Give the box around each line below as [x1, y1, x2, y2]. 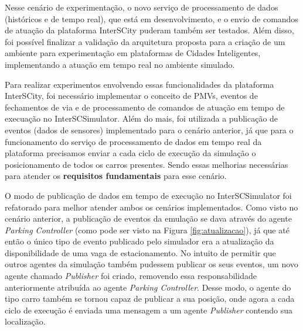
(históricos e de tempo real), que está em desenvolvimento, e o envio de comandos [5, 12, 298, 25]
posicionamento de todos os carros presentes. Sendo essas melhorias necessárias [5, 158, 288, 170]
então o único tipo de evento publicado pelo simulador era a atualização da [5, 235, 274, 247]
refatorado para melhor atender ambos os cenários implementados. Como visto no [5, 201, 298, 213]
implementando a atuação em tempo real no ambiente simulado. [5, 58, 235, 70]
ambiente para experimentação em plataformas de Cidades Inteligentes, [5, 47, 261, 59]
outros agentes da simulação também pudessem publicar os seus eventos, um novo [5, 258, 298, 270]
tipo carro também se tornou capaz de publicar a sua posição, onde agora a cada [5, 292, 295, 305]
